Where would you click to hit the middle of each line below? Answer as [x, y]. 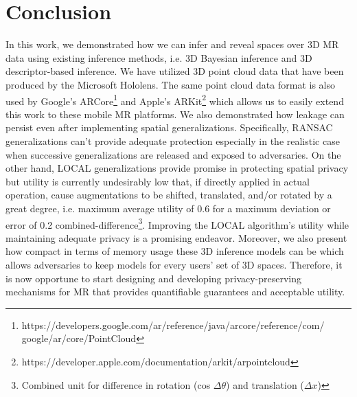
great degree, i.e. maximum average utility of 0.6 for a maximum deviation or [168, 208]
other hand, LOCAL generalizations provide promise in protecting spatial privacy [177, 168]
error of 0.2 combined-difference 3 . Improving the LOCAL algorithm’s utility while [177, 223]
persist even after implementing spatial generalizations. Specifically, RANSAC [169, 127]
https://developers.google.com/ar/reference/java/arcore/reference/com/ [173, 325]
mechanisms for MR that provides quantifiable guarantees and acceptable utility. [175, 292]
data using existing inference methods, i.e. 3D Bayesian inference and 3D [159, 57]
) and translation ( [265, 384]
